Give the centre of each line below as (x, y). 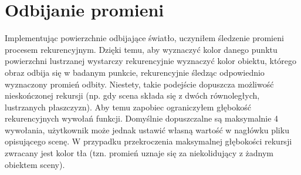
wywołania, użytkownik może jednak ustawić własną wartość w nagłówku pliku (147, 129)
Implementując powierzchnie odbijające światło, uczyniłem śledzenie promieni (144, 38)
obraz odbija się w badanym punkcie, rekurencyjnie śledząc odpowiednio (135, 72)
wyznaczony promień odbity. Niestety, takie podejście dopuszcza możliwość (139, 84)
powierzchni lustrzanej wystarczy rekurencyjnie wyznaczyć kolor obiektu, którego (151, 61)
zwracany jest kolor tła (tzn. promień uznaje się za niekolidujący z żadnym (139, 153)
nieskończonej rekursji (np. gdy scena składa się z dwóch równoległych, (132, 95)
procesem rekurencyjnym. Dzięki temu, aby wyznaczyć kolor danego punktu (141, 49)
